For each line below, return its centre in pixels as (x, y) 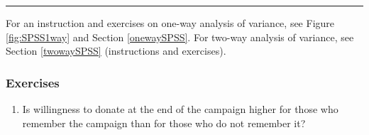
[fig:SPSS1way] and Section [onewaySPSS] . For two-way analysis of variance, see (180, 37)
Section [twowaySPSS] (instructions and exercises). (116, 51)
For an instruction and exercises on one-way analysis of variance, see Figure (170, 23)
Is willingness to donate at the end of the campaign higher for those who (180, 109)
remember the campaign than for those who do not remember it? (164, 123)
